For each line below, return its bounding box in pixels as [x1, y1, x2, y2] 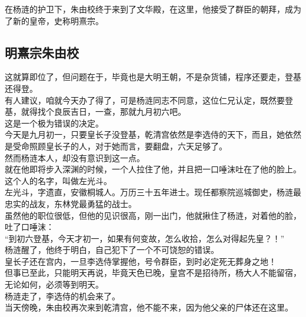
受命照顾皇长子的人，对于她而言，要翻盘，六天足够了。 [12, 139, 227, 152]
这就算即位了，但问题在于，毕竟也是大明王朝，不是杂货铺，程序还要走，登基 [5, 71, 301, 83]
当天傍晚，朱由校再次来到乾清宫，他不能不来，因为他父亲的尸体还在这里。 [5, 301, 293, 313]
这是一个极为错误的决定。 [5, 116, 104, 129]
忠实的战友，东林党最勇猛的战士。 [5, 197, 137, 209]
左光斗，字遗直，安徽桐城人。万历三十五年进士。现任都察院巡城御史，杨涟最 [5, 186, 301, 198]
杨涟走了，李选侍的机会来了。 [5, 289, 120, 302]
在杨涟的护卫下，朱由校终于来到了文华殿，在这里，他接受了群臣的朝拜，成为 [5, 3, 301, 15]
